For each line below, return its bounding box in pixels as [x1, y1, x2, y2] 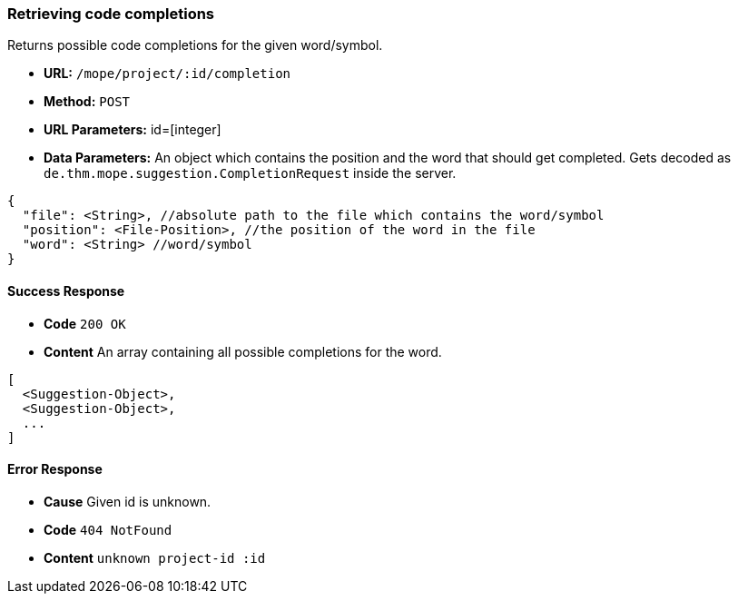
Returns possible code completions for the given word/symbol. [7, 37, 383, 54]
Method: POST [44, 94, 131, 110]
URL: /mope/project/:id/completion [44, 65, 290, 82]
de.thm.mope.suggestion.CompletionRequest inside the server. [44, 165, 457, 182]
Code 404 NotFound [44, 521, 172, 537]
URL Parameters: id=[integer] [44, 122, 221, 138]
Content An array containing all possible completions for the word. [44, 343, 442, 360]
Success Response [7, 282, 125, 299]
